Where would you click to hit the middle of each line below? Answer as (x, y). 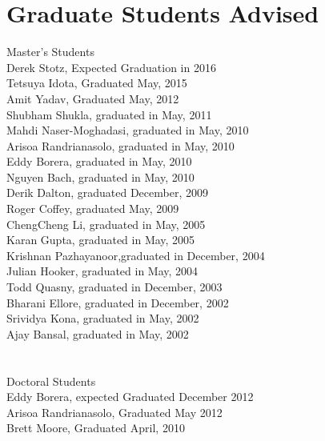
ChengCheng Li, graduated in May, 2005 (106, 224)
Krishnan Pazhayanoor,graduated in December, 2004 (136, 255)
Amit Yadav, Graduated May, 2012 (93, 98)
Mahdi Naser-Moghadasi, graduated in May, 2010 (128, 130)
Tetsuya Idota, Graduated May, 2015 (97, 83)
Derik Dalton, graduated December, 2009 (107, 192)
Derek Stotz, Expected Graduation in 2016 (111, 67)
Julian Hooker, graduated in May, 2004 (102, 271)
